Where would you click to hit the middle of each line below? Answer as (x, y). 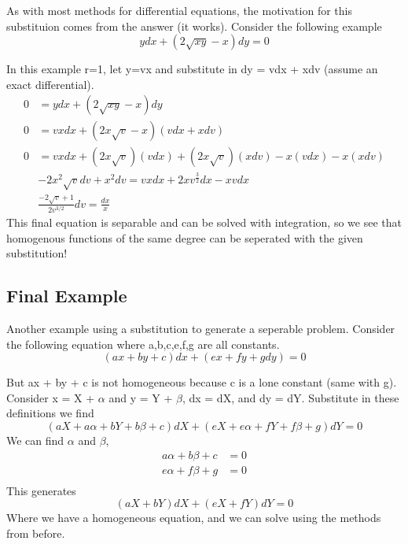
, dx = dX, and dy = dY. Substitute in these (290, 397)
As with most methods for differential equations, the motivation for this (179, 10)
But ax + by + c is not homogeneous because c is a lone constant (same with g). (202, 382)
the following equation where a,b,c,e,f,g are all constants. (143, 344)
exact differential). (50, 84)
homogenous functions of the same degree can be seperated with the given (185, 237)
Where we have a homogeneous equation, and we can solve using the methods (194, 518)
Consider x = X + (51, 397)
